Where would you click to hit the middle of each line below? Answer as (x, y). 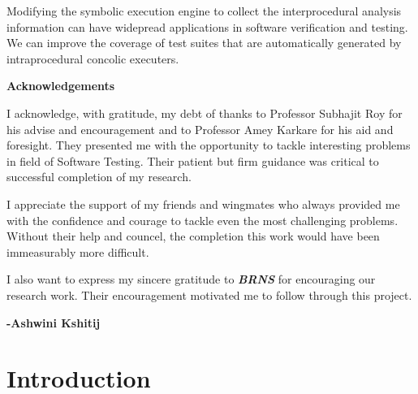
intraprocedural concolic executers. (93, 58)
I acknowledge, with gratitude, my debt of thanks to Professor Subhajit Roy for (205, 113)
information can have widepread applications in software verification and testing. (207, 26)
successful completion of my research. (99, 177)
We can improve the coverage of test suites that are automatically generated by (204, 43)
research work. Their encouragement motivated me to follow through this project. (209, 294)
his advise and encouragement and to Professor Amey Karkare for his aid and (200, 129)
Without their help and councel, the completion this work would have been (193, 236)
